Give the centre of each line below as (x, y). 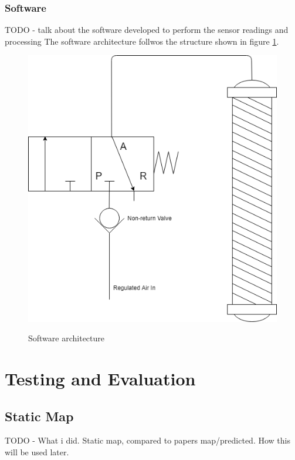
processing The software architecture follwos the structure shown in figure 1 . (142, 41)
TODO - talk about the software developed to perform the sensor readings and (147, 30)
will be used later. (37, 452)
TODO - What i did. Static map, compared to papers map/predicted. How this (147, 440)
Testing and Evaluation (100, 379)
